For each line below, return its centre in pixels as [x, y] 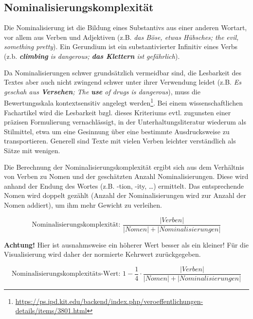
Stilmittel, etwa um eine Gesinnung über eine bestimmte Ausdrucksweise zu [117, 131]
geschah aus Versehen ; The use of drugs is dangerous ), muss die [102, 91]
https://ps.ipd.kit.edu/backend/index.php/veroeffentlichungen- [109, 301]
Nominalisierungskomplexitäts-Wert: [66, 274]
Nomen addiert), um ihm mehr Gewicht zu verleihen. [83, 204]
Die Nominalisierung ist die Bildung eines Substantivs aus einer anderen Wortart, [126, 27]
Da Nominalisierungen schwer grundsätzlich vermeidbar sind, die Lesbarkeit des [123, 72]
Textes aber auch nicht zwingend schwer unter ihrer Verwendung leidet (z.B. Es [123, 82]
